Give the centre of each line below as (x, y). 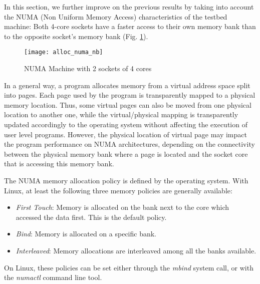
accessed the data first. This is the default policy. (91, 217)
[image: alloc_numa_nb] (64, 52)
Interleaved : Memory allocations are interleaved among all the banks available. (136, 250)
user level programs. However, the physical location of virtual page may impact (125, 134)
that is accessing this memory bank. (59, 164)
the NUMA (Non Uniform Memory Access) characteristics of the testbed (116, 16)
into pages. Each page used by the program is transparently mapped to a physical (130, 95)
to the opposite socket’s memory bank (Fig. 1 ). (76, 36)
